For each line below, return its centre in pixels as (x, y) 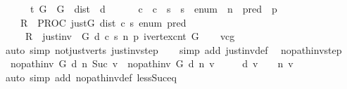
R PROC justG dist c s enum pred (103, 22)
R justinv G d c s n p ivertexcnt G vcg (130, 36)
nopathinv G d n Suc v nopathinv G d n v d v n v (152, 63)
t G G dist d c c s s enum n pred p (153, 8)
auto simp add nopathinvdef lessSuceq (91, 77)
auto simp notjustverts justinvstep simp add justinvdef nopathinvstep (173, 49)
